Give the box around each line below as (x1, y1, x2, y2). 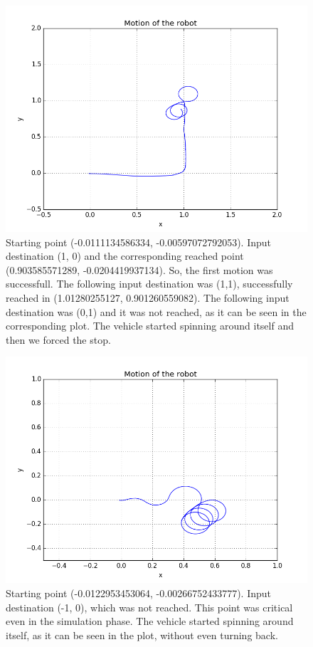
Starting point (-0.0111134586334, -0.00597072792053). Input (6, 234, 272, 249)
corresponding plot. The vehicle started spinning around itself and (6, 318, 294, 333)
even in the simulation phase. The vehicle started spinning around (6, 614, 294, 628)
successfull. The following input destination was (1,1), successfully (6, 276, 293, 291)
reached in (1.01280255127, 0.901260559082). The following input (6, 290, 290, 305)
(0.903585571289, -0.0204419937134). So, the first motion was (6, 262, 273, 277)
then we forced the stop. (6, 332, 111, 347)
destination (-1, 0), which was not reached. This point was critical (6, 599, 293, 614)
